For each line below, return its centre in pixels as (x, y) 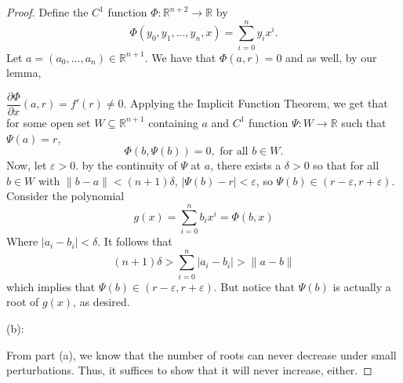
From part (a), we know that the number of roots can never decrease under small (201, 354)
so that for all (346, 165)
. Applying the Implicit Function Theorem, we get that (256, 103)
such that (364, 122)
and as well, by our (331, 57)
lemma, (24, 73)
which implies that (51, 286)
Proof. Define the (47, 12)
